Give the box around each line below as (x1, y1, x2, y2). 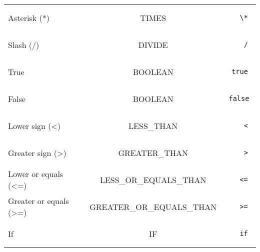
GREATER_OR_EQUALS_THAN (89, 200, 217, 212)
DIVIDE (138, 38, 168, 50)
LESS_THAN (128, 119, 178, 131)
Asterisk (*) (8, 11, 49, 23)
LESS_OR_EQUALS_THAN (99, 173, 206, 185)
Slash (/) (8, 38, 39, 50)
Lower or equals (8, 168, 63, 179)
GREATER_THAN (118, 146, 188, 158)
